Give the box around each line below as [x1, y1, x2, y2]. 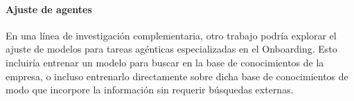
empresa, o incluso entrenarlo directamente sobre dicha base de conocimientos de [6, 68, 348, 83]
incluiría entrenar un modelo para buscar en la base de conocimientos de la [6, 55, 324, 69]
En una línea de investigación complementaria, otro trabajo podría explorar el [6, 28, 337, 42]
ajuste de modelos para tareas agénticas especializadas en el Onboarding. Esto [6, 42, 337, 56]
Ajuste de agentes [6, 1, 92, 16]
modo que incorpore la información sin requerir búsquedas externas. [6, 82, 294, 97]
